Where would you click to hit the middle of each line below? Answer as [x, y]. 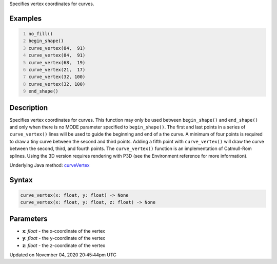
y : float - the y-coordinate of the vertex [64, 238]
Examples [26, 18]
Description [29, 108]
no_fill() [41, 34]
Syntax [21, 180]
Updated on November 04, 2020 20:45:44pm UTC [63, 255]
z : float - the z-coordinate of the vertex [64, 245]
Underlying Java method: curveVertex [50, 165]
